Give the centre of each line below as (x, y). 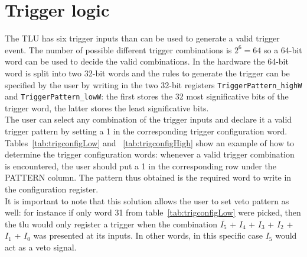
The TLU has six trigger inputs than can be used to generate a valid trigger (142, 38)
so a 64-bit (283, 49)
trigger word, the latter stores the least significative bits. (107, 107)
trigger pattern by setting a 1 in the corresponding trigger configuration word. (146, 131)
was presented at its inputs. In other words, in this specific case (148, 235)
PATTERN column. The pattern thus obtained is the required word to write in (148, 177)
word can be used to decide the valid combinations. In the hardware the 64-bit (147, 61)
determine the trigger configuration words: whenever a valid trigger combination (150, 154)
